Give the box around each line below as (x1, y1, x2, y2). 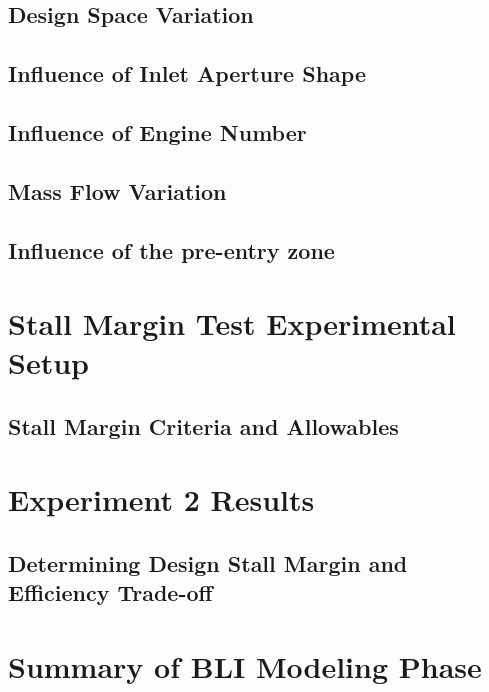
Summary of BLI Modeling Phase (8, 645, 482, 686)
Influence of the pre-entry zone (8, 234, 335, 265)
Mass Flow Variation (8, 175, 227, 206)
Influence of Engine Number (8, 116, 307, 147)
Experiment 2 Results (8, 479, 315, 520)
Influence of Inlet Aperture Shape (8, 58, 366, 89)
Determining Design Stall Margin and (8, 548, 408, 579)
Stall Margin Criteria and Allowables (8, 410, 399, 441)
